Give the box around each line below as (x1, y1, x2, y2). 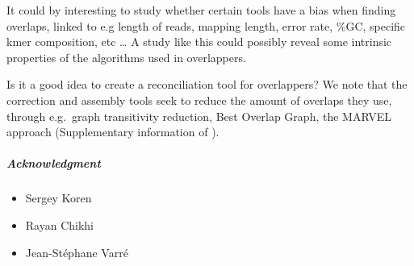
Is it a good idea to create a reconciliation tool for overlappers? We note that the (6, 76, 408, 93)
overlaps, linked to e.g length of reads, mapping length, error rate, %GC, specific (6, 17, 406, 34)
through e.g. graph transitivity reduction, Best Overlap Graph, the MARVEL (6, 107, 391, 124)
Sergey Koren (25, 189, 92, 206)
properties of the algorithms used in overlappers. (6, 48, 246, 65)
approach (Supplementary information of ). (6, 123, 220, 140)
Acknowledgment (6, 155, 101, 172)
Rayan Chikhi (25, 216, 94, 233)
